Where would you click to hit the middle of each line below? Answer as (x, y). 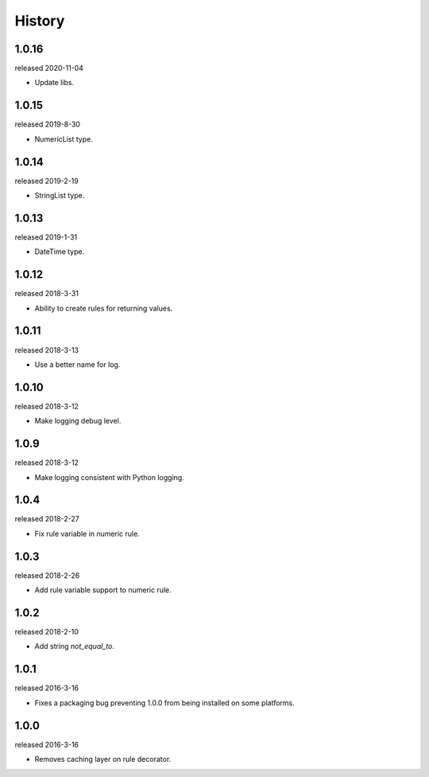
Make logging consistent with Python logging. (109, 477)
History (40, 21)
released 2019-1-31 (46, 237)
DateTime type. (60, 252)
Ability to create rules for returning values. (104, 308)
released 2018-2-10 (47, 632)
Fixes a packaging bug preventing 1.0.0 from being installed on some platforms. (165, 703)
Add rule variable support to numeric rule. (103, 590)
